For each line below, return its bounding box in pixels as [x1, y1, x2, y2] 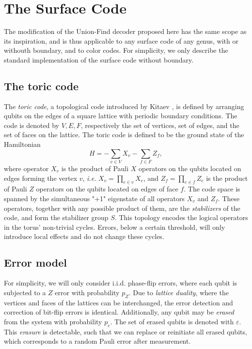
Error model [4, 255, 67, 270]
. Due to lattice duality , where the [128, 287, 229, 297]
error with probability [55, 287, 120, 297]
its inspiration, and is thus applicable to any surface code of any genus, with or [4, 35, 238, 46]
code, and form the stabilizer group [4, 212, 109, 222]
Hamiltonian [4, 139, 41, 149]
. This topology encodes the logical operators [114, 212, 248, 222]
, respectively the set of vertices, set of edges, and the [80, 120, 239, 130]
